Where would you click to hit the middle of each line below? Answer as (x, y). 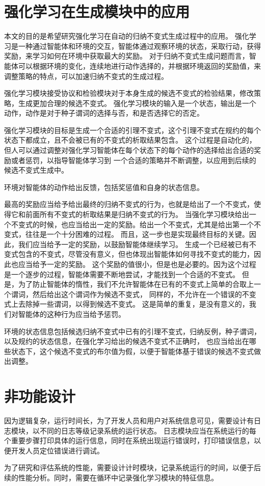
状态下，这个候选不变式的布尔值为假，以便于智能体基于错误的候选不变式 (132, 351)
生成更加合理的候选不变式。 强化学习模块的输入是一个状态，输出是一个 (137, 103)
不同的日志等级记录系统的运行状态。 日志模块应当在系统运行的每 (148, 430)
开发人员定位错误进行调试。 (57, 450)
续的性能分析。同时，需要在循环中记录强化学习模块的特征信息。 (111, 478)
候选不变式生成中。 (36, 170)
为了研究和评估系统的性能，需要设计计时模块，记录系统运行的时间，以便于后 (132, 467)
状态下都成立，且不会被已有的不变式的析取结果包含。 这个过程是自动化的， (130, 140)
